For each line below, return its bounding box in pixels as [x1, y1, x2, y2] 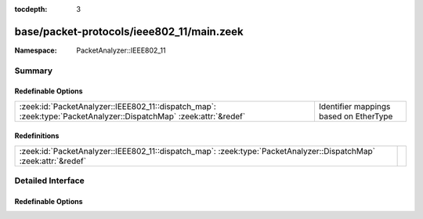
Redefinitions [14, 131, 60, 141]
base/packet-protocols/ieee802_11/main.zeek [14, 24, 244, 38]
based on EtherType [318, 111, 393, 122]
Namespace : [14, 46, 58, 55]
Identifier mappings [318, 100, 391, 111]
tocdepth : [14, 5, 48, 13]
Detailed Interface [14, 175, 85, 186]
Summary [14, 65, 53, 76]
